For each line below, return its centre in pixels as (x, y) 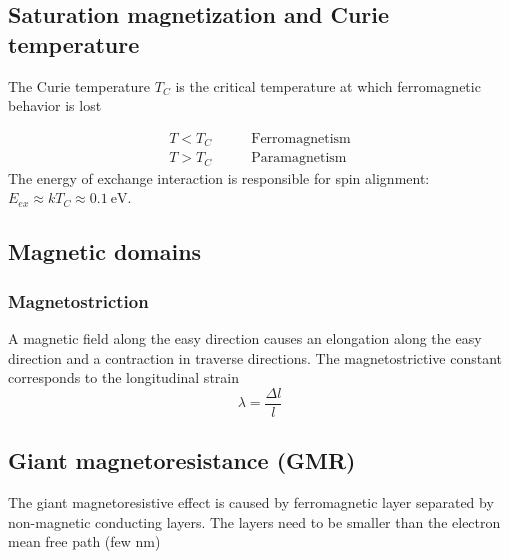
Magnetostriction (78, 300)
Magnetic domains (105, 251)
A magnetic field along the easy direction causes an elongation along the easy (245, 337)
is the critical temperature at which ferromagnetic (328, 85)
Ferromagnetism (301, 138)
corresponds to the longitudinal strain (123, 377)
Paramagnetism (299, 158)
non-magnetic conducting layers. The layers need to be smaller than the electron (254, 521)
